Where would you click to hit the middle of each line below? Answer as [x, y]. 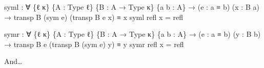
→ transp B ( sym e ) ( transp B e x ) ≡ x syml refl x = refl [94, 17]
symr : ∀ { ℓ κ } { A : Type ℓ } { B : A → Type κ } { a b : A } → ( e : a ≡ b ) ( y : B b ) [133, 34]
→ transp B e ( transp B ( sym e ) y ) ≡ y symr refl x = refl [94, 44]
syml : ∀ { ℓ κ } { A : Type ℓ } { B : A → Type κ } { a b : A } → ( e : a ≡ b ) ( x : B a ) [132, 7]
